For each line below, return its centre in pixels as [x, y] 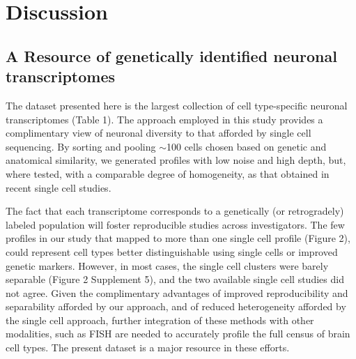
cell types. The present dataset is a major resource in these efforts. [148, 347]
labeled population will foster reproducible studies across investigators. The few [175, 224]
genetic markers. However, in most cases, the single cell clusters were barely [167, 265]
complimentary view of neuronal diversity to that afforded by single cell [158, 133]
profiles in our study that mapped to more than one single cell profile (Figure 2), [178, 238]
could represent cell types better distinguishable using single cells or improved [172, 251]
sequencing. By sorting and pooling [81, 146]
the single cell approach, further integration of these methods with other [160, 320]
